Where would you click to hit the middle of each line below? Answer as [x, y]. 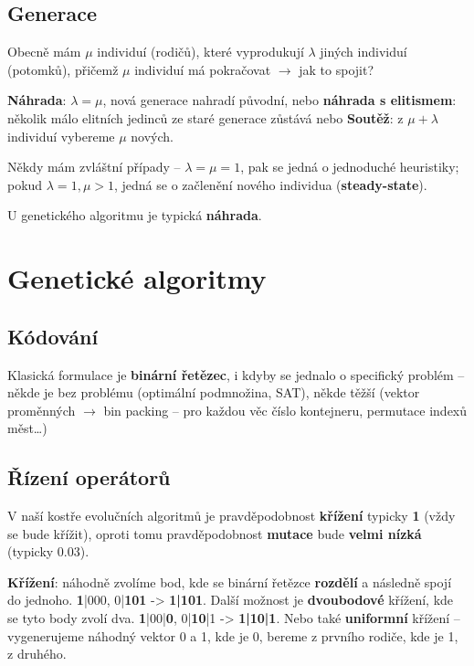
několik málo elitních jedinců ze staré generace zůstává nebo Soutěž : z [205, 117]
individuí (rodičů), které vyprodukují [200, 52]
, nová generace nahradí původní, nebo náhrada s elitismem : [279, 100]
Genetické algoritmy [137, 278]
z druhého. [37, 654]
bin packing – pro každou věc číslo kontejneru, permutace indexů [285, 410]
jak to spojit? [336, 69]
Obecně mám [44, 52]
